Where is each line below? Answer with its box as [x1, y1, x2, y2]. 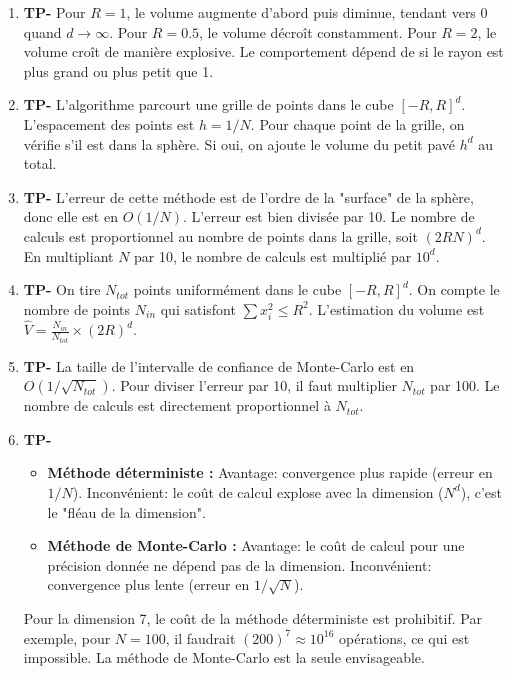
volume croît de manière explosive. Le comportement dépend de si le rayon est [23, 41, 504, 62]
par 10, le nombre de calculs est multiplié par [134, 245, 412, 266]
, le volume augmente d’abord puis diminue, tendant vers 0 [126, 2, 488, 22]
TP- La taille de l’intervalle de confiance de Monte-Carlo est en [23, 355, 415, 376]
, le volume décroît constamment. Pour [199, 21, 437, 42]
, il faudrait [165, 627, 236, 648]
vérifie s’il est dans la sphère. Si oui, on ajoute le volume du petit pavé [23, 133, 456, 154]
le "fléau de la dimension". [47, 501, 206, 522]
